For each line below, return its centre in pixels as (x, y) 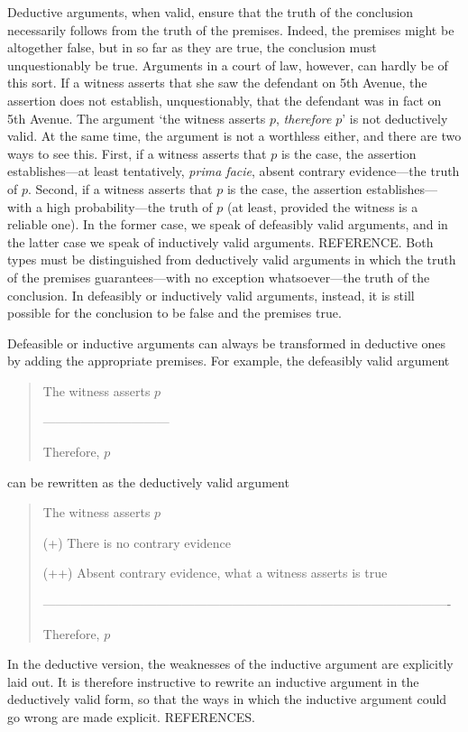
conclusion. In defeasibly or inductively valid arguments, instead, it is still (211, 295)
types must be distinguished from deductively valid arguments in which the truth (232, 259)
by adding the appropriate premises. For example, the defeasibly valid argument (229, 361)
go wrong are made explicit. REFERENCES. (131, 717)
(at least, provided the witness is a (323, 206)
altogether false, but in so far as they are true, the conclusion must (192, 47)
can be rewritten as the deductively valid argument (148, 482)
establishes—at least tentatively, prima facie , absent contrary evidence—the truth (234, 171)
